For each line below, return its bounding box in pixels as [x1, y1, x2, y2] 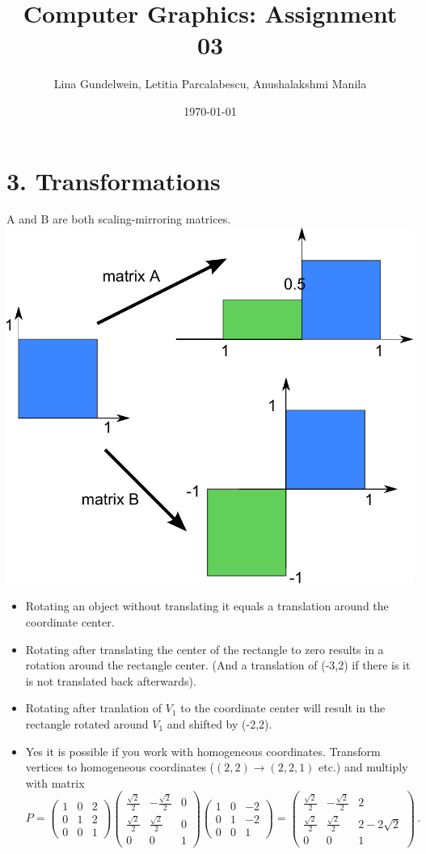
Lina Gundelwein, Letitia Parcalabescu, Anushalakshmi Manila [53, 75, 367, 92]
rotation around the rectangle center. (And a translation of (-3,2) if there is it [25, 656, 411, 673]
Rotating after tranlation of [25, 699, 162, 716]
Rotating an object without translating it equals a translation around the [25, 597, 389, 614]
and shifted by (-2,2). [167, 715, 272, 732]
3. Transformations [6, 164, 221, 197]
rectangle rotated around [25, 715, 149, 732]
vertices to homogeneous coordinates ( [25, 758, 215, 775]
